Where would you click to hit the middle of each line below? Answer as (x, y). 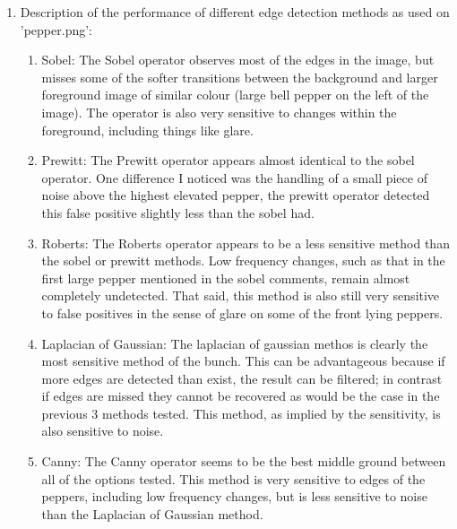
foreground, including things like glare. (147, 130)
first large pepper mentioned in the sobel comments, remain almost (226, 278)
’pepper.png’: (56, 29)
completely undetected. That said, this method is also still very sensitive (241, 295)
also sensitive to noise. (103, 431)
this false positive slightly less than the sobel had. (178, 212)
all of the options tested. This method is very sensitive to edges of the (233, 478)
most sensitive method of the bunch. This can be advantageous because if (243, 361)
